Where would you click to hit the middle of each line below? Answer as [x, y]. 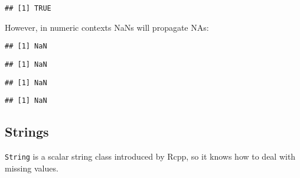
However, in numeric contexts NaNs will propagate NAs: [107, 27]
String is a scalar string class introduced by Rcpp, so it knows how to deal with [150, 156]
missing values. [32, 168]
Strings [27, 132]
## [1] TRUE [28, 8]
